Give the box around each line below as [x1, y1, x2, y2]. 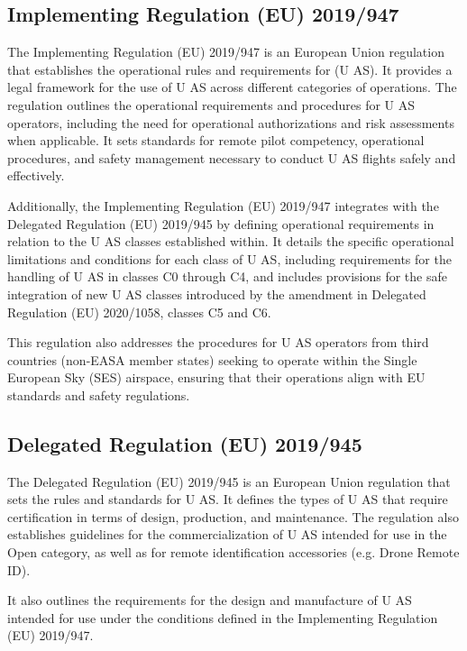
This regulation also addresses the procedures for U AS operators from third [7, 333, 429, 352]
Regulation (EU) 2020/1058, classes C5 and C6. [7, 302, 271, 321]
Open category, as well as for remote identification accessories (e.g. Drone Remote [7, 543, 460, 562]
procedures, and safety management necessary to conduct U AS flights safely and [7, 148, 456, 167]
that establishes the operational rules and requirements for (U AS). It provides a [7, 60, 453, 78]
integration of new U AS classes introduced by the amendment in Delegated [7, 284, 426, 303]
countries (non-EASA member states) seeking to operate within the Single [7, 350, 417, 369]
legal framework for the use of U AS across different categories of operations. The [7, 78, 457, 96]
